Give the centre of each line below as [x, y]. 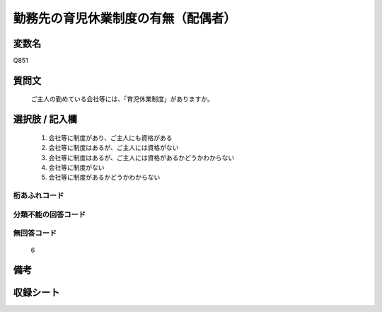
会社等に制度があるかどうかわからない [104, 178]
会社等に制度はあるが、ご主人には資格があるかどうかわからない [141, 157]
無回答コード [35, 233]
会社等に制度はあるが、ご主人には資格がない [114, 148]
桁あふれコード [39, 196]
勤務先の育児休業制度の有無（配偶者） [125, 18]
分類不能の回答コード [50, 214]
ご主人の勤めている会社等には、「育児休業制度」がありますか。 [122, 99]
